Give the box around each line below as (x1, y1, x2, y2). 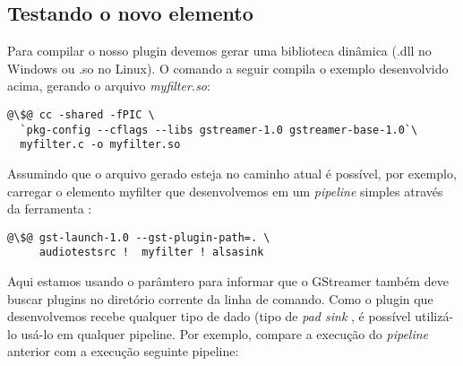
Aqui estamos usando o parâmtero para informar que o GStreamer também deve (7, 272, 449, 291)
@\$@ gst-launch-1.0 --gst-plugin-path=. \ (7, 231, 270, 244)
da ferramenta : (7, 199, 92, 218)
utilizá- (415, 307, 454, 326)
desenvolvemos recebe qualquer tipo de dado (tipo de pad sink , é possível (7, 307, 411, 326)
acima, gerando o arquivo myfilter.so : (7, 76, 210, 95)
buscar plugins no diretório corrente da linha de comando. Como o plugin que (7, 289, 433, 308)
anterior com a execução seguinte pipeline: (7, 342, 239, 361)
